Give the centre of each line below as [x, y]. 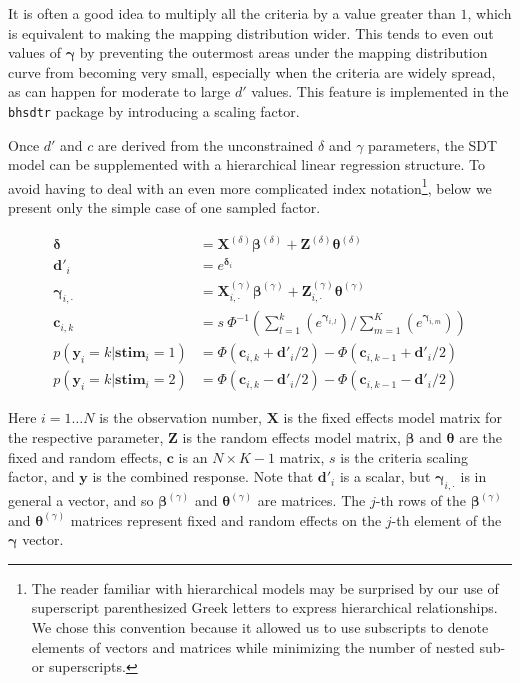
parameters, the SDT [433, 144]
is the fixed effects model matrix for [392, 417]
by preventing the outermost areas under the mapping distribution [283, 52]
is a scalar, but [385, 476]
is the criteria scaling [404, 456]
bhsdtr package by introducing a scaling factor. [154, 110]
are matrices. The [311, 500]
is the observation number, [181, 417]
